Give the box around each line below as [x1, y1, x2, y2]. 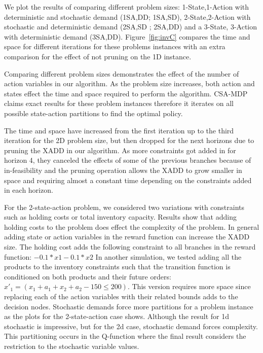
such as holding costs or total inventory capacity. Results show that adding [4, 211, 237, 222]
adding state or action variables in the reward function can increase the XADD [4, 231, 250, 242]
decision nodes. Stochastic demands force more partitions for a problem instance [4, 301, 253, 311]
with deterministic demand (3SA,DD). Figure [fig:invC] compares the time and [4, 31, 250, 42]
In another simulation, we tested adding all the [95, 251, 242, 262]
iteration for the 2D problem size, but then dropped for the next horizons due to [4, 135, 254, 146]
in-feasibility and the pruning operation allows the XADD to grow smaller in [4, 164, 242, 175]
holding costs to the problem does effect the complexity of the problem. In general [4, 221, 259, 232]
